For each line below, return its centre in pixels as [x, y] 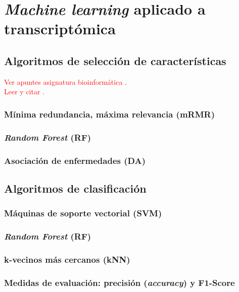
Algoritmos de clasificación [75, 188]
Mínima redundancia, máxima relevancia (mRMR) [109, 114]
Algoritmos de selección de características [115, 60]
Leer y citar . [24, 92]
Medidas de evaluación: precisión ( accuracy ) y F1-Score [119, 282]
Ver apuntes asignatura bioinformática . [65, 81]
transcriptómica [60, 28]
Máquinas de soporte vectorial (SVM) [83, 213]
